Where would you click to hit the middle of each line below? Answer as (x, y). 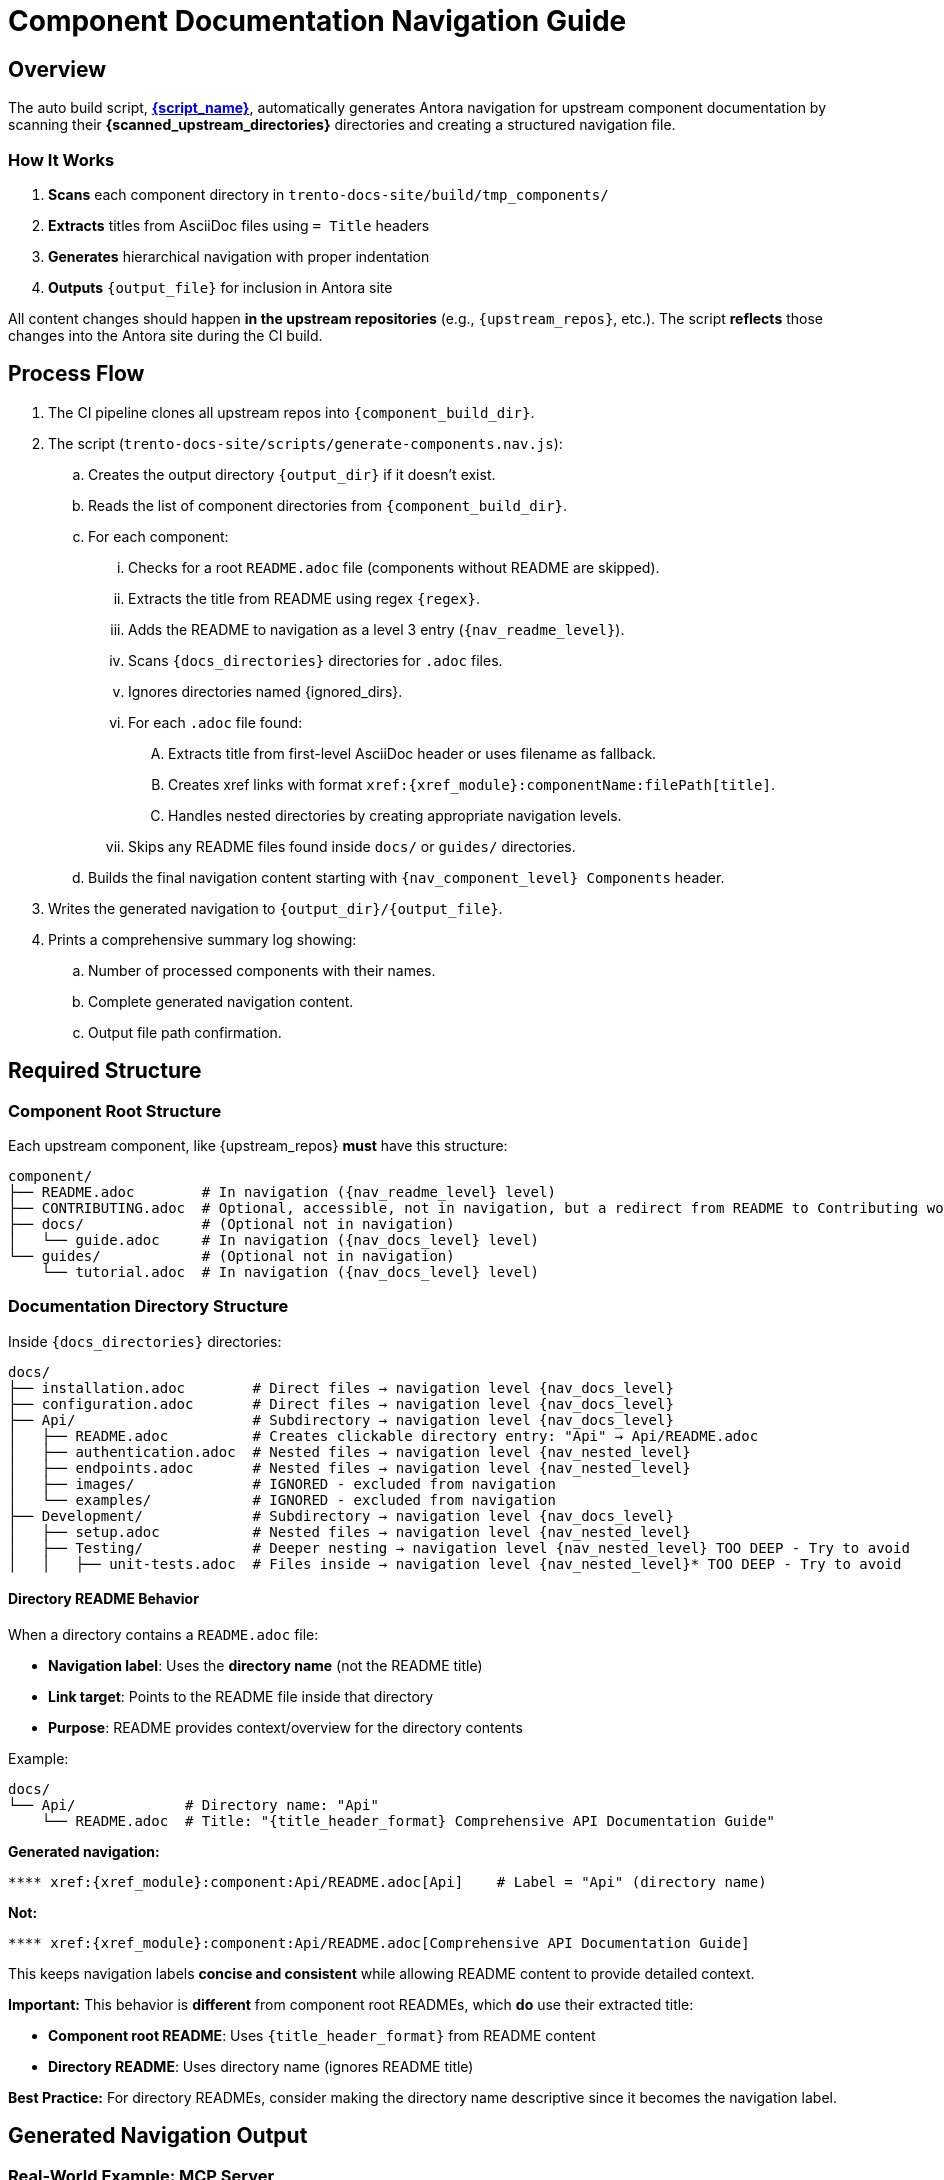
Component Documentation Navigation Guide (317, 21)
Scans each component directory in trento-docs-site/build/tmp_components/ (328, 194)
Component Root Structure (115, 1110)
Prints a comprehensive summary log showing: (202, 939)
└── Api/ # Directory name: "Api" (193, 1804)
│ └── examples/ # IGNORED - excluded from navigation (282, 1499)
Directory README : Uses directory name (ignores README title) (261, 2066)
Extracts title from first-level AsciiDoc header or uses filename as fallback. (412, 753)
